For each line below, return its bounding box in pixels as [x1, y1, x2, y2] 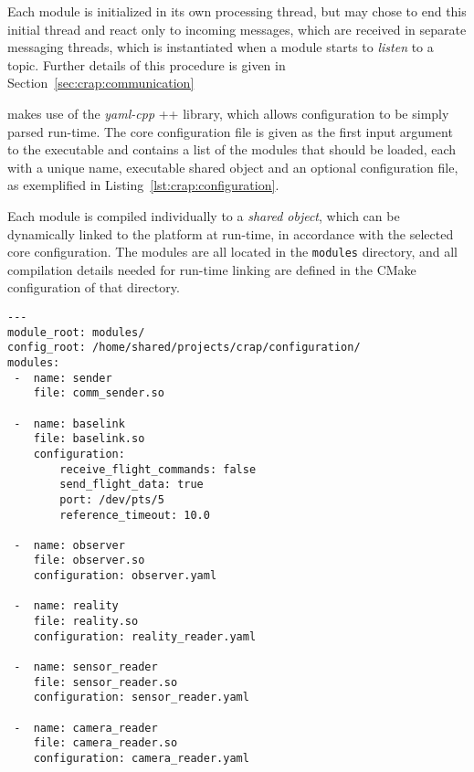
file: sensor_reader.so [33, 675, 178, 689]
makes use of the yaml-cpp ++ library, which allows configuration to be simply [7, 103, 449, 122]
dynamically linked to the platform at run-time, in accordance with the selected [7, 224, 454, 243]
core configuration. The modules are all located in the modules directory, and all [7, 242, 458, 261]
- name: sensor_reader [14, 661, 158, 674]
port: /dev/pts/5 [59, 492, 164, 506]
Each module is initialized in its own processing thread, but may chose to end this [7, 2, 467, 20]
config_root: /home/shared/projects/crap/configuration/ [7, 341, 361, 354]
